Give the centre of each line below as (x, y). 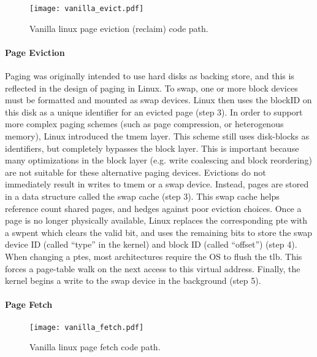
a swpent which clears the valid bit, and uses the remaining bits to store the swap (159, 232)
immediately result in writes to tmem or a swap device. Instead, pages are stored (157, 184)
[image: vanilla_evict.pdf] (87, 9)
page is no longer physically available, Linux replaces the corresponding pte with (156, 220)
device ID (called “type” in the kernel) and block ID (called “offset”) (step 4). (151, 244)
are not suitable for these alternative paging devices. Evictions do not (136, 172)
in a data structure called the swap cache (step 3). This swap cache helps (142, 196)
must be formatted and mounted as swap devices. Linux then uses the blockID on (158, 100)
